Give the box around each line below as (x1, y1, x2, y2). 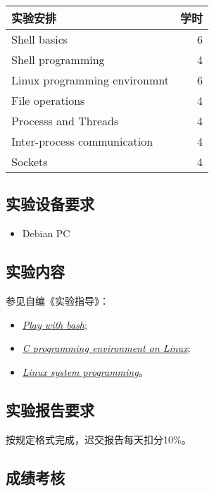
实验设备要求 (6, 193, 94, 215)
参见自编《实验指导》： (6, 294, 109, 308)
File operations (11, 92, 85, 108)
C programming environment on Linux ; (22, 341, 191, 355)
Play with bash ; (22, 317, 87, 332)
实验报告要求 (6, 398, 94, 420)
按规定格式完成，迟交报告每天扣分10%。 (6, 431, 191, 446)
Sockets (11, 153, 48, 170)
